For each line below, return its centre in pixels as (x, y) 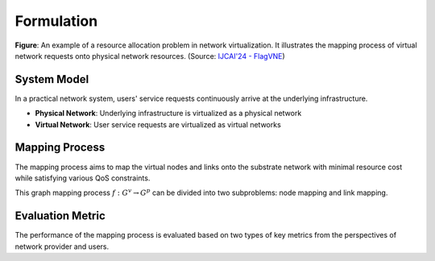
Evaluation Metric (60, 216)
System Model (52, 79)
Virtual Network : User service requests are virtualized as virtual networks (158, 124)
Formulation (56, 21)
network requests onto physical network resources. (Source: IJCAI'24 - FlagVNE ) (150, 56)
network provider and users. (62, 246)
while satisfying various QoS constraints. (83, 178)
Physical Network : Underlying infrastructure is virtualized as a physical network (168, 114)
